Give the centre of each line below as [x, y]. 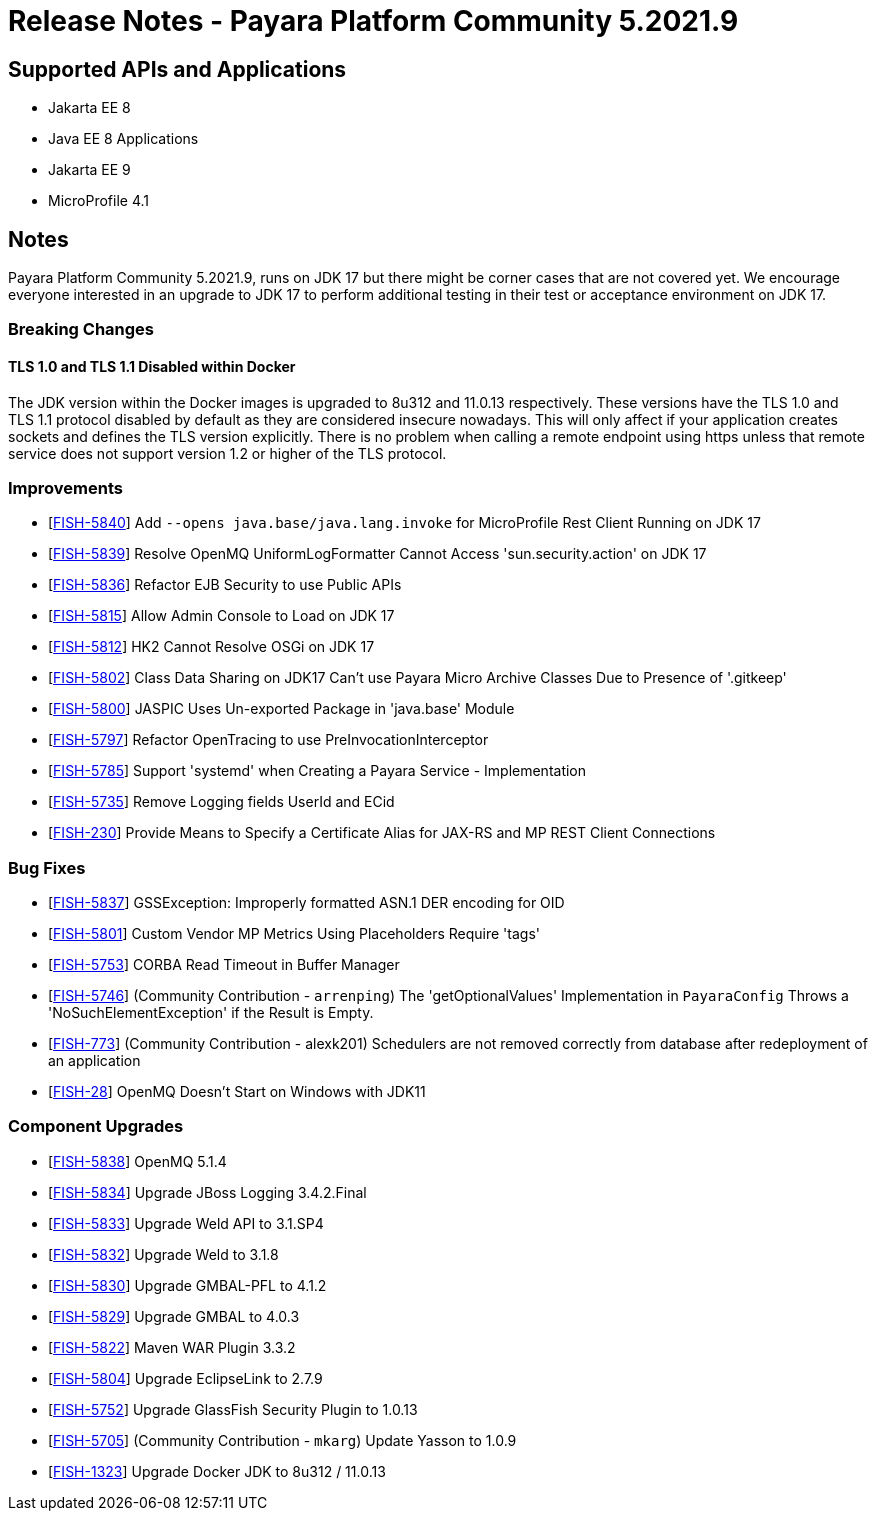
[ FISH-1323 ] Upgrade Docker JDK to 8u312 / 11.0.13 [217, 1471]
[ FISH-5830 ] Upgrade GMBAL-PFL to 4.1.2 [187, 1285]
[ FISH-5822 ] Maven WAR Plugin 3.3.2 [172, 1347]
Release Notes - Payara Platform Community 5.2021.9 [373, 21]
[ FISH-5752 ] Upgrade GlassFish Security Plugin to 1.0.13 [233, 1409]
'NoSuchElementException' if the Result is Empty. [211, 1013]
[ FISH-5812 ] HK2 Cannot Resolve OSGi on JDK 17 [211, 647]
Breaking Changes [81, 329]
